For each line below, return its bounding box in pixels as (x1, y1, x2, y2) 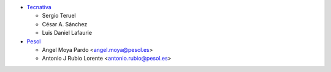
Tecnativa (26, 4, 51, 10)
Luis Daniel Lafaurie (42, 29, 92, 37)
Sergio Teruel (42, 12, 76, 20)
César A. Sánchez (42, 20, 88, 27)
